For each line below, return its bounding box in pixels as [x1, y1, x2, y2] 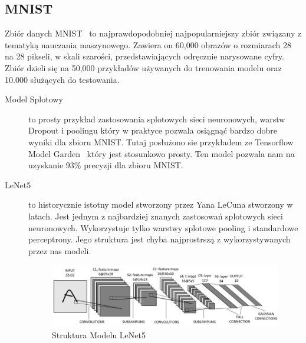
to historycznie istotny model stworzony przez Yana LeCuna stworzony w [28, 198, 293, 211]
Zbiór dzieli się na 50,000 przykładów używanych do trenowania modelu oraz [5, 61, 282, 74]
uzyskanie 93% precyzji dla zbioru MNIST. [28, 159, 183, 171]
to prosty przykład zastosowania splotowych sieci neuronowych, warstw [28, 112, 285, 125]
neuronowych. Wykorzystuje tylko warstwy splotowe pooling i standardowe [28, 221, 298, 234]
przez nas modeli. [28, 244, 91, 257]
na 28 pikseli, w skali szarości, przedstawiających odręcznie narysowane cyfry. [5, 50, 284, 62]
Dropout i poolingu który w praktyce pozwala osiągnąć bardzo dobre [28, 124, 278, 136]
